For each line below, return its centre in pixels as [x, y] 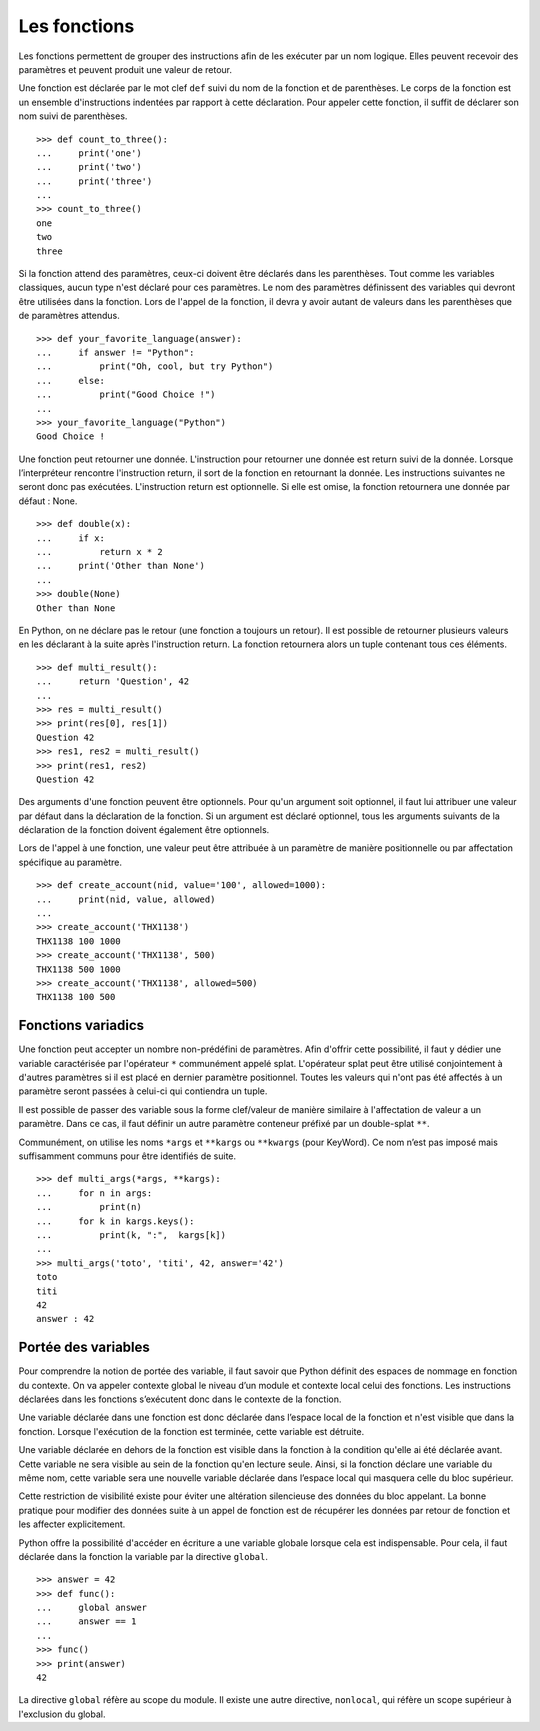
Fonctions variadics [81, 1025]
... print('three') [94, 181]
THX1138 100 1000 [78, 941]
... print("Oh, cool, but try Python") [155, 366]
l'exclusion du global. [62, 1714]
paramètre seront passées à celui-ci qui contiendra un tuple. [143, 1091]
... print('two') [89, 167]
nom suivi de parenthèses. [73, 116]
